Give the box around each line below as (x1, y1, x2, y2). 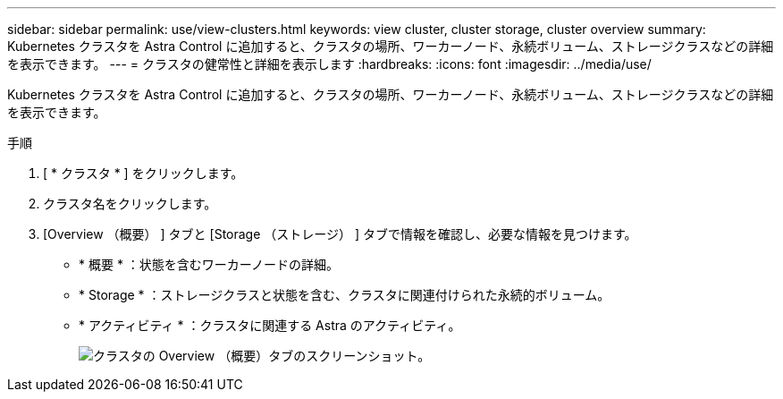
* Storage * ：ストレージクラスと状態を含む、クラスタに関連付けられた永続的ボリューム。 (79, 287, 610, 302)
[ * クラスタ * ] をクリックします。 (43, 166, 244, 181)
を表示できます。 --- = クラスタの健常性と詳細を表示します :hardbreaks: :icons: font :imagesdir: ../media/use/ (7, 56, 652, 72)
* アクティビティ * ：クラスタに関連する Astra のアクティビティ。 (79, 318, 461, 333)
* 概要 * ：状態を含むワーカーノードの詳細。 (79, 257, 339, 272)
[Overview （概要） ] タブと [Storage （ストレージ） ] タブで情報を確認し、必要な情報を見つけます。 (43, 226, 637, 242)
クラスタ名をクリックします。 (43, 196, 217, 211)
